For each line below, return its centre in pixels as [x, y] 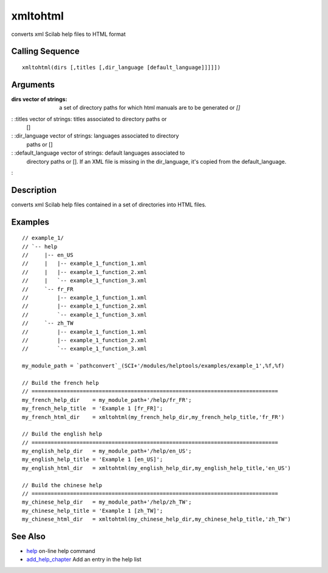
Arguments [33, 84]
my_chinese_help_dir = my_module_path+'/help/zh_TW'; [107, 502]
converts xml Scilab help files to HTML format [68, 34]
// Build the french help [61, 383]
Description [34, 190]
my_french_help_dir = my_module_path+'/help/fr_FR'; [107, 400]
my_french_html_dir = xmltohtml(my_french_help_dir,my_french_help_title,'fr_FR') [153, 417]
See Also [28, 536]
